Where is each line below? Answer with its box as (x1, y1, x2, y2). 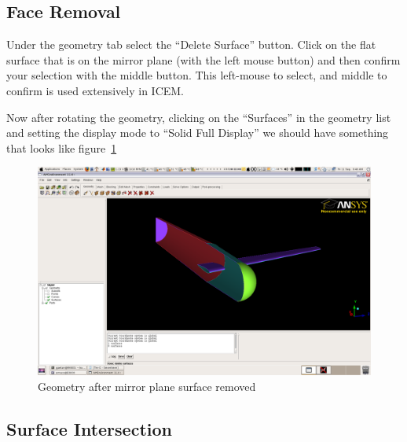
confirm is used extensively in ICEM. (6, 82, 185, 98)
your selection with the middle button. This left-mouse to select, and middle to (6, 67, 387, 83)
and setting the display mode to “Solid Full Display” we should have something (6, 124, 389, 141)
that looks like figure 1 (6, 139, 117, 156)
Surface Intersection (6, 416, 172, 440)
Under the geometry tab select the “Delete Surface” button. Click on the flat (6, 36, 376, 53)
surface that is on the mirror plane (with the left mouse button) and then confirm (6, 51, 401, 68)
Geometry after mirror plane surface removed (38, 378, 256, 394)
